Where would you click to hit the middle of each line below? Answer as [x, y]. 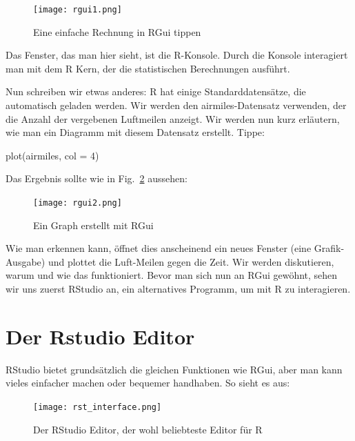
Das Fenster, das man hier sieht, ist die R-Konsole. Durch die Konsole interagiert [177, 55]
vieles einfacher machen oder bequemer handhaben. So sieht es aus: [148, 383]
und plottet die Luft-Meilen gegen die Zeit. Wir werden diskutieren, [191, 261]
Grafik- [329, 248]
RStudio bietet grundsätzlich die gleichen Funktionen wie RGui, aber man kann [174, 369]
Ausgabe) [26, 261]
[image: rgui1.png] [78, 10]
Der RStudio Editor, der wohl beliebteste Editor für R [148, 429]
